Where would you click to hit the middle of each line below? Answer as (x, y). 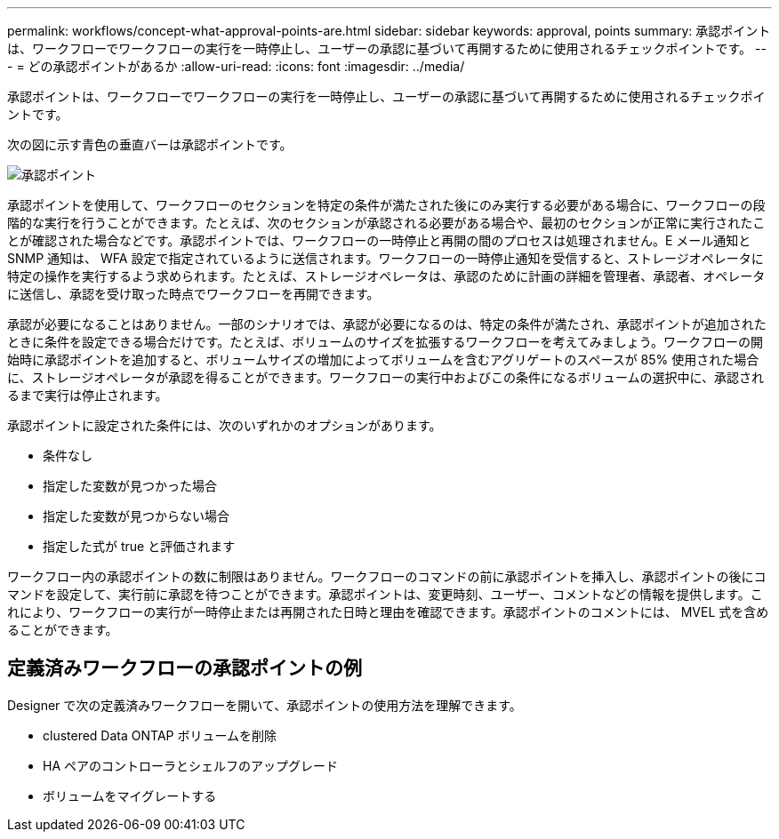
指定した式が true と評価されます (139, 546)
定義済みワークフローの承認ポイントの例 (185, 668)
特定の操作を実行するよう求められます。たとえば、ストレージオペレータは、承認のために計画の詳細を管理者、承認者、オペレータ (386, 276)
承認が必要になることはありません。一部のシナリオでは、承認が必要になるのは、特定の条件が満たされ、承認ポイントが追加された (387, 324)
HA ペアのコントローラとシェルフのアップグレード (190, 765)
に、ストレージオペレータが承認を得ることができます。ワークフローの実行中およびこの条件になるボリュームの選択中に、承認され (386, 377)
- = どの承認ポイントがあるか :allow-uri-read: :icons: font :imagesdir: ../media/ (236, 66)
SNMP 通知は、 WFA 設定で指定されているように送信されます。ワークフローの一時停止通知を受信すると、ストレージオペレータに (385, 258)
